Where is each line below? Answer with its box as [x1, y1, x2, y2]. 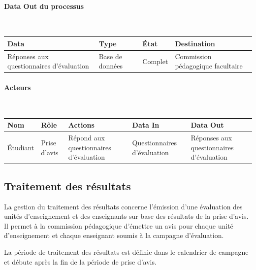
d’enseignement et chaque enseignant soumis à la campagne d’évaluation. [4, 230, 224, 240]
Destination [175, 38, 215, 48]
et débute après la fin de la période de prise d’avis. [4, 256, 157, 267]
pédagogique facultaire [175, 61, 243, 71]
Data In [132, 120, 160, 130]
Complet [142, 56, 168, 66]
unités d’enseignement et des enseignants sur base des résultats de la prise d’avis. [4, 211, 249, 221]
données [98, 61, 123, 71]
